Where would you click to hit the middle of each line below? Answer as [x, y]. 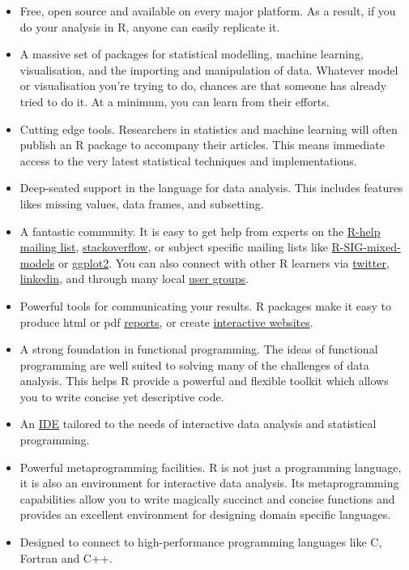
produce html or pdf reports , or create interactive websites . [166, 321]
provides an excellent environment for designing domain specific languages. [205, 514]
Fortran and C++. [66, 557]
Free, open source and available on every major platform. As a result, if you [208, 11]
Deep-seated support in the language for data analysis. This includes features [211, 188]
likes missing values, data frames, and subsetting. [142, 203]
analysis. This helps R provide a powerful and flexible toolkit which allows [204, 381]
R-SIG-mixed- [366, 247]
